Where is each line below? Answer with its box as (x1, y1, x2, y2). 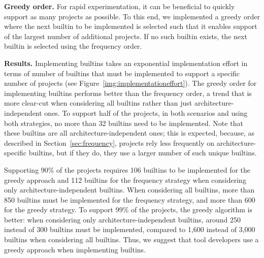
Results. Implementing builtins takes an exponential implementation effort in (4, 57, 248, 68)
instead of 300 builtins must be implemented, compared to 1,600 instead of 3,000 (4, 224, 255, 235)
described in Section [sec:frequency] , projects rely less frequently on (4, 137, 215, 148)
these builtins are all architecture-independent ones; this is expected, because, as (4, 127, 254, 138)
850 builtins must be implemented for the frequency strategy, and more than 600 (4, 194, 255, 205)
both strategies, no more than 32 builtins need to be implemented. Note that (4, 117, 243, 128)
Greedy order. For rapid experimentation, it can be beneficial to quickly (4, 1, 235, 11)
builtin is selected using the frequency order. (4, 41, 142, 51)
